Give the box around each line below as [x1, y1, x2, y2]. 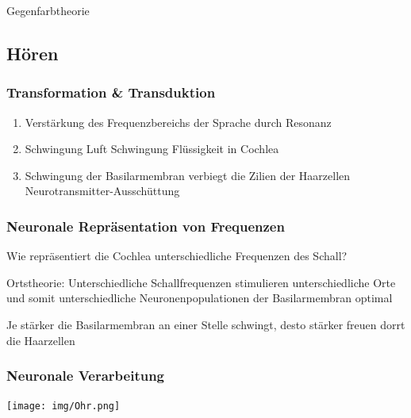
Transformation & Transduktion [6, 82, 216, 102]
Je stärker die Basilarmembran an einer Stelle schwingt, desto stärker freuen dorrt [6, 316, 405, 332]
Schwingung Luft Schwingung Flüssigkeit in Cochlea [25, 140, 279, 157]
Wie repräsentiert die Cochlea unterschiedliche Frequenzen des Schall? [6, 247, 348, 264]
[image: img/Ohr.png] [6, 401, 121, 412]
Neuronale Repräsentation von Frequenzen [6, 216, 285, 236]
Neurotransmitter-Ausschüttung [25, 182, 180, 199]
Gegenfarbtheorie [6, 2, 90, 18]
